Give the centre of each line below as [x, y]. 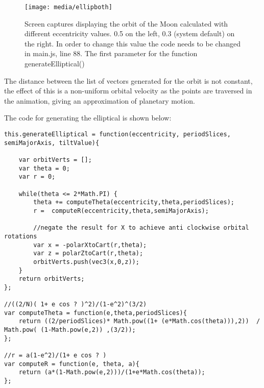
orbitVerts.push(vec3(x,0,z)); [86, 262]
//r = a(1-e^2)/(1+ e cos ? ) [55, 356]
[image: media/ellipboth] [68, 7]
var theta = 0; [44, 168]
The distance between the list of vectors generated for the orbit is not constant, [128, 80]
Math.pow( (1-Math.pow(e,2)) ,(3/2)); [70, 330]
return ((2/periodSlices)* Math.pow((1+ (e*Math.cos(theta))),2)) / [139, 321]
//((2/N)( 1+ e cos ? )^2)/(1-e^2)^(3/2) [76, 305]
